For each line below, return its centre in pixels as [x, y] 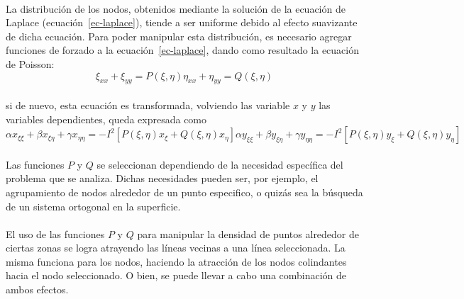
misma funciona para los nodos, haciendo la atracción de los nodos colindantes [176, 261]
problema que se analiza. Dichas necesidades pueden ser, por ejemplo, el [162, 178]
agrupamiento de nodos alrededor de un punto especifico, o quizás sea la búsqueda [184, 192]
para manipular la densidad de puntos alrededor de [248, 233]
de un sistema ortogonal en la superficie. [93, 206]
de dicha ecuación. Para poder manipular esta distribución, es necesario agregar [179, 36]
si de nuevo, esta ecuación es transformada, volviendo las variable [148, 105]
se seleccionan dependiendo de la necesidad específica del [220, 164]
